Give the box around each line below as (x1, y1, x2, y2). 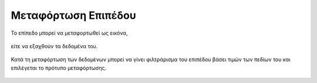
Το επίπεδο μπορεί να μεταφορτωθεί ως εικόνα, (11, 29, 128, 36)
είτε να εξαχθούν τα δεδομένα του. (11, 42, 98, 49)
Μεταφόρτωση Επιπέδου (11, 9, 136, 22)
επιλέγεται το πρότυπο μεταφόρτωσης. (11, 64, 107, 71)
